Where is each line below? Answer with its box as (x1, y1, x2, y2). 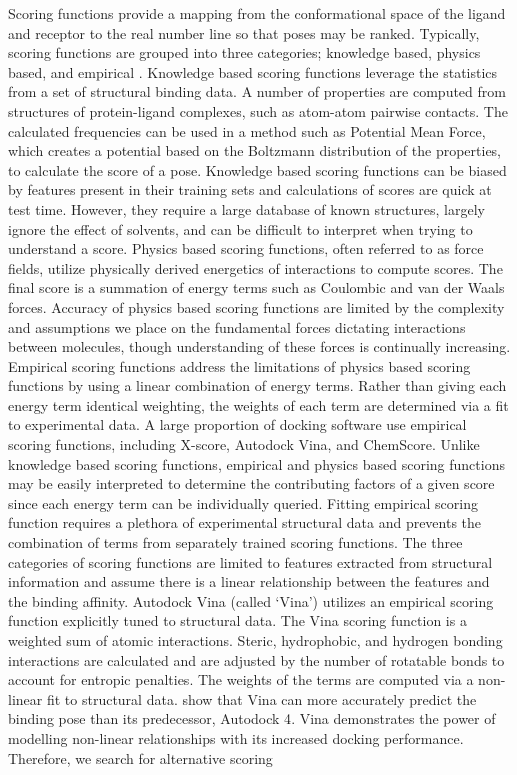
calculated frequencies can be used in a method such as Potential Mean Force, (8, 120, 486, 141)
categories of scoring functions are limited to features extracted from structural (8, 551, 493, 572)
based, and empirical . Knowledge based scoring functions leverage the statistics (8, 61, 498, 82)
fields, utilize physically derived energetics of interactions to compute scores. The (8, 257, 503, 278)
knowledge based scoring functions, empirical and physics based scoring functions (8, 453, 505, 474)
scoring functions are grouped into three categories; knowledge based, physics (8, 42, 481, 63)
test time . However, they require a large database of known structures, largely (8, 198, 485, 219)
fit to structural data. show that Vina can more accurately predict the (46, 688, 477, 709)
